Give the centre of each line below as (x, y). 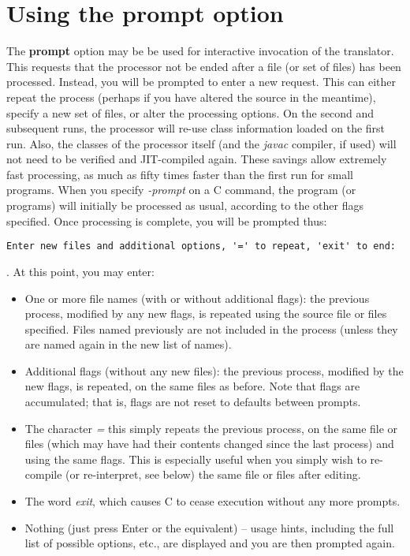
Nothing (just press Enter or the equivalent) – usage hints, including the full (209, 527)
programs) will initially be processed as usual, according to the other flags (185, 205)
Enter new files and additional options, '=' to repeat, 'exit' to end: (201, 246)
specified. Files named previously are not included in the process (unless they (211, 328)
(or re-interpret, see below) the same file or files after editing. (213, 474)
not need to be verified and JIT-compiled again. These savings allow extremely (197, 159)
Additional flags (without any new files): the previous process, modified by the (214, 370)
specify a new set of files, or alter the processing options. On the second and (190, 112)
